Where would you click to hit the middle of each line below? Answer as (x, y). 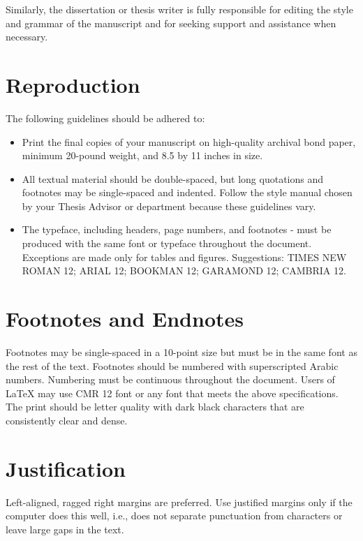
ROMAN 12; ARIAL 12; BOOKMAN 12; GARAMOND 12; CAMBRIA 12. (184, 270)
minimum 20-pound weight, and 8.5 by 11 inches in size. (142, 155)
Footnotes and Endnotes (125, 319)
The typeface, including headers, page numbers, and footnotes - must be (177, 229)
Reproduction (73, 84)
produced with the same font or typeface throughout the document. (167, 243)
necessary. (27, 37)
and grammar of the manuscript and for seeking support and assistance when (171, 23)
